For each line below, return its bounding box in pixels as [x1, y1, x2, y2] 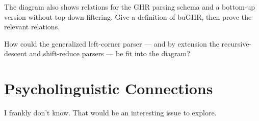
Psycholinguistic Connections [4, 78, 213, 99]
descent [4, 48, 27, 59]
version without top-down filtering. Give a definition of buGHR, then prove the [4, 11, 252, 22]
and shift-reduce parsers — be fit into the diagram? [29, 48, 190, 59]
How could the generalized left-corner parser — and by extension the [4, 38, 219, 49]
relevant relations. [4, 21, 60, 32]
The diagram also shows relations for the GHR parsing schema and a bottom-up [4, 2, 255, 12]
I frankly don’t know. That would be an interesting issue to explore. [4, 107, 217, 118]
